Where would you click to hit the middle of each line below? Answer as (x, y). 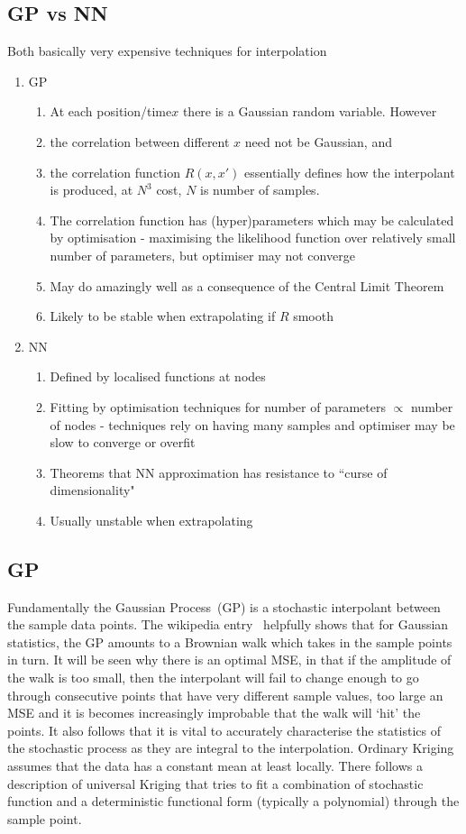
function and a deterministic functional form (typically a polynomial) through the (233, 801)
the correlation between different (140, 141)
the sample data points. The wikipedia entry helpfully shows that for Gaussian (228, 624)
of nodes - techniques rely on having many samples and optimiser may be (252, 424)
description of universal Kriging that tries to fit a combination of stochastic (215, 783)
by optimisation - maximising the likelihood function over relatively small (253, 238)
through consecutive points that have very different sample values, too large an (225, 695)
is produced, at (91, 190)
